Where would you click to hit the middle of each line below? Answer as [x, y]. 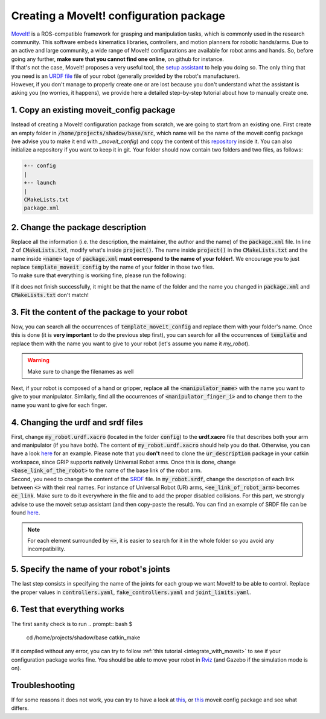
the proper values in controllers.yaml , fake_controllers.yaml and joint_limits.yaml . [131, 592]
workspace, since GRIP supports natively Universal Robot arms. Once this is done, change [123, 462]
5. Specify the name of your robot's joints [91, 570]
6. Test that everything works [68, 609]
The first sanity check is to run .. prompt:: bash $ [72, 624]
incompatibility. [46, 549]
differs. [20, 708]
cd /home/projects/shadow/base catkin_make [83, 638]
